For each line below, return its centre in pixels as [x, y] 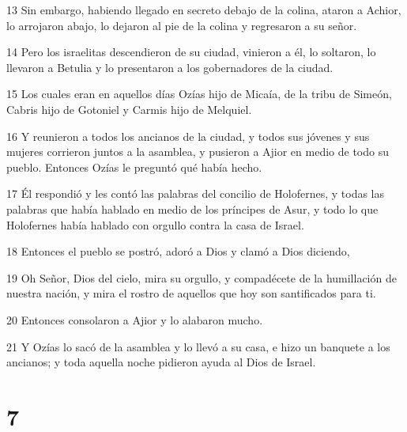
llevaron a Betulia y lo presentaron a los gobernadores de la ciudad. [170, 67]
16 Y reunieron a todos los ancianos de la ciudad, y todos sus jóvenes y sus [188, 136]
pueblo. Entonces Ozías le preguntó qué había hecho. [134, 167]
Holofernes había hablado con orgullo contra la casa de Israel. [155, 224]
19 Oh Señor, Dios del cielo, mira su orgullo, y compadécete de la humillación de [202, 277]
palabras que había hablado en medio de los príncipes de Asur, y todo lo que [192, 208]
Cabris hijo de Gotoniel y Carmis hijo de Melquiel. [129, 109]
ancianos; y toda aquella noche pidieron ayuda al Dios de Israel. [161, 362]
